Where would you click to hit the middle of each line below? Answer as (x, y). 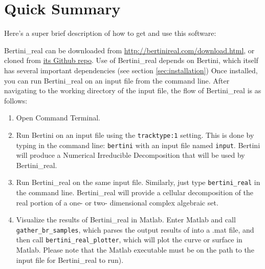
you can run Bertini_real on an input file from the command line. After (117, 80)
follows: (16, 100)
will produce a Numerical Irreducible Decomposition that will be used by (130, 155)
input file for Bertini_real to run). (70, 260)
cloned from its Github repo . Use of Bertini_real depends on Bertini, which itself (131, 60)
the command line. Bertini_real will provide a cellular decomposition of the (135, 192)
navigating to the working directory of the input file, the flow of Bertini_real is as (133, 90)
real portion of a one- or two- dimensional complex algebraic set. (117, 202)
